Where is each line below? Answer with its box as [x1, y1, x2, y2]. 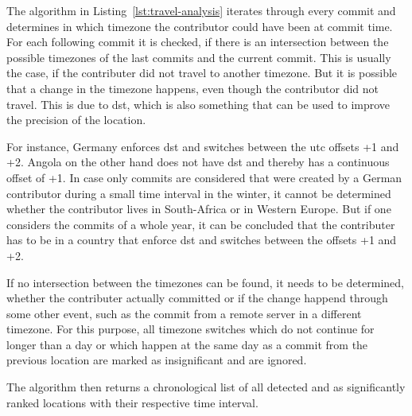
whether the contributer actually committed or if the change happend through [6, 290, 388, 306]
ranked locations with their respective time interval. [6, 394, 258, 410]
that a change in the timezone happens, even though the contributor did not [6, 80, 379, 96]
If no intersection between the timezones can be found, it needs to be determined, [6, 274, 404, 290]
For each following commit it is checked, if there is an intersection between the [6, 33, 389, 50]
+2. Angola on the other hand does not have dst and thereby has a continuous [6, 154, 390, 170]
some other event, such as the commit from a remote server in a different [6, 305, 362, 321]
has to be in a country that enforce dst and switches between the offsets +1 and [6, 231, 397, 248]
